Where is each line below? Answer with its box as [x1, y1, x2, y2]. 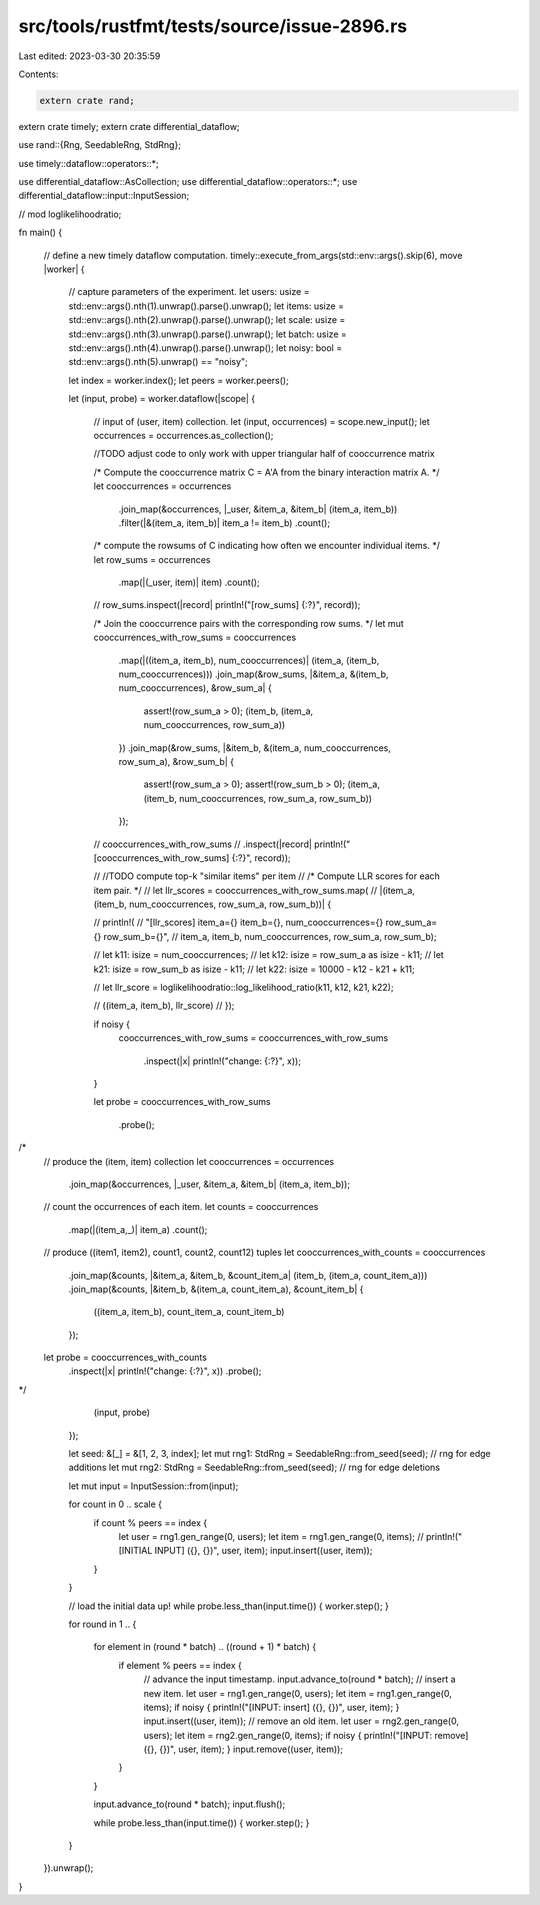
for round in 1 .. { [68, 1618, 137, 1630]
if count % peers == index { [93, 1516, 208, 1529]
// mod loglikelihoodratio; [18, 208, 122, 220]
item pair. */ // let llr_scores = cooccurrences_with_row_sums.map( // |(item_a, [93, 884, 415, 896]
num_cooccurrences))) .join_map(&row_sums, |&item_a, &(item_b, [118, 668, 389, 680]
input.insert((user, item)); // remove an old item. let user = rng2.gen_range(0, [143, 1715, 460, 1727]
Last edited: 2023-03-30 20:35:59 [18, 50, 161, 62]
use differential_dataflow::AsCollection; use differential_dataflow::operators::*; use [18, 176, 358, 188]
